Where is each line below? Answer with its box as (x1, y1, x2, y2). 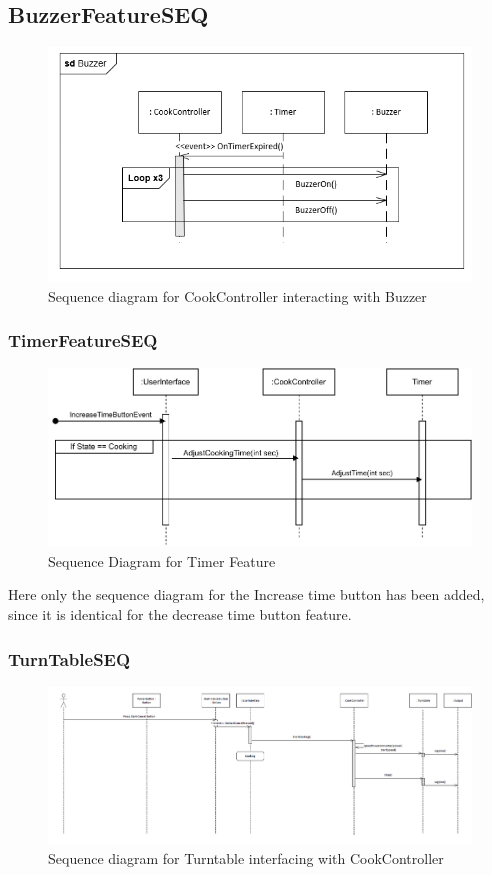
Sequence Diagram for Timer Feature (48, 550, 276, 571)
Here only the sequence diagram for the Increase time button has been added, (8, 584, 485, 605)
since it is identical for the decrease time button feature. (8, 604, 352, 624)
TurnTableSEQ (8, 646, 131, 671)
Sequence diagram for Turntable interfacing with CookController (48, 847, 444, 868)
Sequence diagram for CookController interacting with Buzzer (48, 285, 427, 306)
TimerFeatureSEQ (8, 328, 158, 353)
